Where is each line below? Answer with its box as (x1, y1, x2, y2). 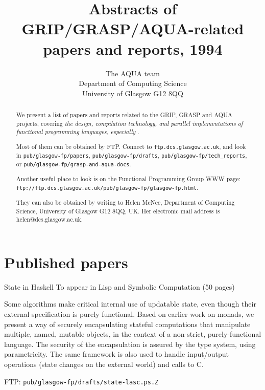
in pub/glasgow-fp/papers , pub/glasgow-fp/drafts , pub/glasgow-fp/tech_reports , (16, 151, 247, 160)
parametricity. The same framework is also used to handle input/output (4, 349, 229, 359)
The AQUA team (106, 68, 160, 78)
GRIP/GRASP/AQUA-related (21, 18, 244, 39)
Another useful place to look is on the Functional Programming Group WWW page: (16, 175, 240, 183)
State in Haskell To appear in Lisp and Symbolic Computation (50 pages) (4, 281, 235, 292)
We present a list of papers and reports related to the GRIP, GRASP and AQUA (16, 111, 232, 119)
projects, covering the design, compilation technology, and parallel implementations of (16, 119, 243, 127)
